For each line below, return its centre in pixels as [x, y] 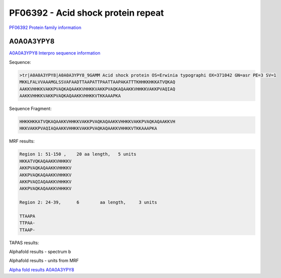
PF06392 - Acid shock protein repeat [87, 13]
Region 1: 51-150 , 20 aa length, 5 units [78, 154]
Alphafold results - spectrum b [40, 251]
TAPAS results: [24, 243]
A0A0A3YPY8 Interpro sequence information [55, 53]
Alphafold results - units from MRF [44, 261]
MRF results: [22, 141]
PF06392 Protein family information [45, 28]
